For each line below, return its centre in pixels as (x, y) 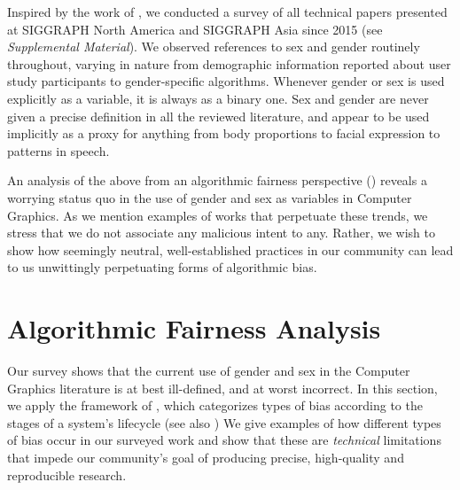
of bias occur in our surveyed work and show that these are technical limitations (224, 440)
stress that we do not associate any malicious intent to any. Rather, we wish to (221, 233)
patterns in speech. (58, 150)
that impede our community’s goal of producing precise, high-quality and (206, 457)
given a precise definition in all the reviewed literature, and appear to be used (218, 116)
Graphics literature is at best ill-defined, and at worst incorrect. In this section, (222, 388)
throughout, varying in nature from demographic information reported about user (229, 63)
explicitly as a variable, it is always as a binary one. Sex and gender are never (218, 98)
